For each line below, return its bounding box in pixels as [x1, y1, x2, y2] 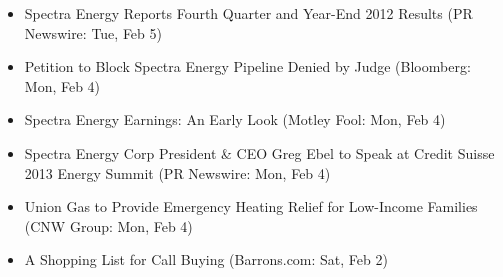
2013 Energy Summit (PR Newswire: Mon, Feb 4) [24, 162, 331, 183]
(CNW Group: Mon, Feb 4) [24, 215, 193, 236]
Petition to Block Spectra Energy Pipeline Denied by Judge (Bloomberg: [24, 56, 471, 77]
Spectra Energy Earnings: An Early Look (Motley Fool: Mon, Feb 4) [24, 109, 446, 130]
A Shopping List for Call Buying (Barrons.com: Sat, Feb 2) [24, 249, 388, 270]
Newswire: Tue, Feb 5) [24, 22, 162, 43]
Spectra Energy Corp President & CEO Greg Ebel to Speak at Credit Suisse [24, 142, 495, 163]
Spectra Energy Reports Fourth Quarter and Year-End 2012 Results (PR [24, 3, 473, 23]
